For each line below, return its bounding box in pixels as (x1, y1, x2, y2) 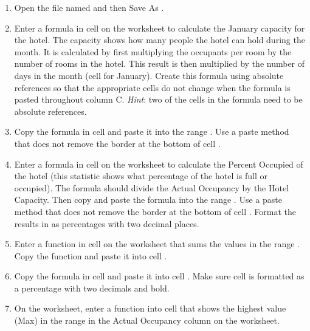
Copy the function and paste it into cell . (14, 249, 167, 262)
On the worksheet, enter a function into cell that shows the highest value (14, 302, 286, 315)
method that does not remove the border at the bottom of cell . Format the (14, 205, 296, 217)
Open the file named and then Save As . (14, 1, 164, 13)
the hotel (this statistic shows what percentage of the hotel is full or (14, 169, 268, 182)
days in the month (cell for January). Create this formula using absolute (14, 69, 284, 81)
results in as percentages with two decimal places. (14, 217, 199, 230)
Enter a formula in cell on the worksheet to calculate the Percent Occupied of (14, 157, 303, 170)
